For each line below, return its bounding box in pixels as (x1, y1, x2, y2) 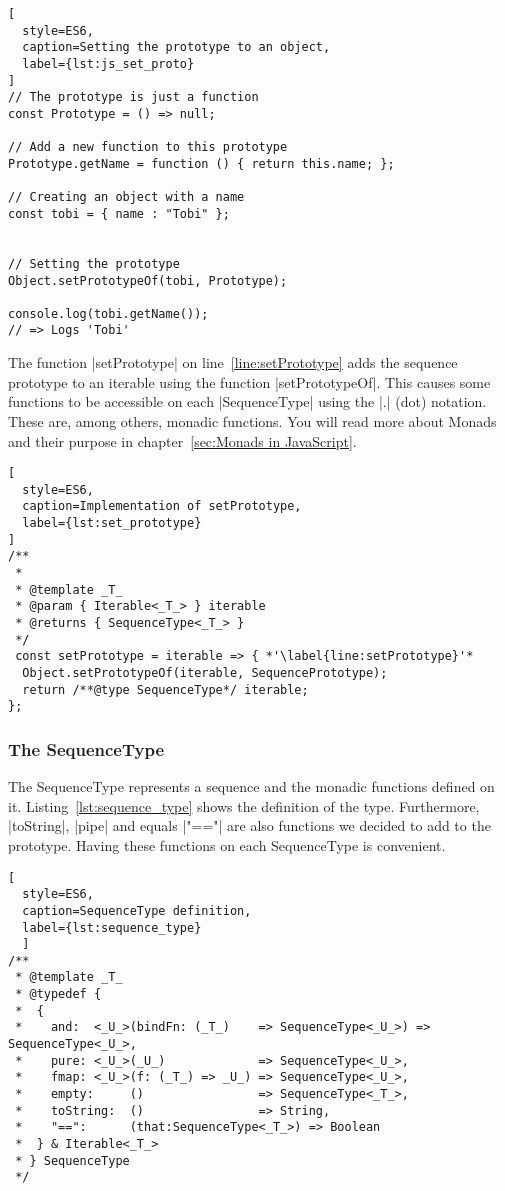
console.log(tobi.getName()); (8, 306, 209, 321)
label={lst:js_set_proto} (22, 56, 195, 71)
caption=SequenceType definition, (22, 903, 252, 918)
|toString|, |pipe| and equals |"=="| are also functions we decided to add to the (8, 815, 491, 836)
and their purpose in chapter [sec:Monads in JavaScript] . (8, 430, 357, 451)
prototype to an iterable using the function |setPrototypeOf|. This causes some (8, 371, 491, 392)
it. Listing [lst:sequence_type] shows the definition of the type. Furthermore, (8, 795, 480, 816)
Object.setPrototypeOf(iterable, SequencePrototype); (22, 665, 388, 680)
